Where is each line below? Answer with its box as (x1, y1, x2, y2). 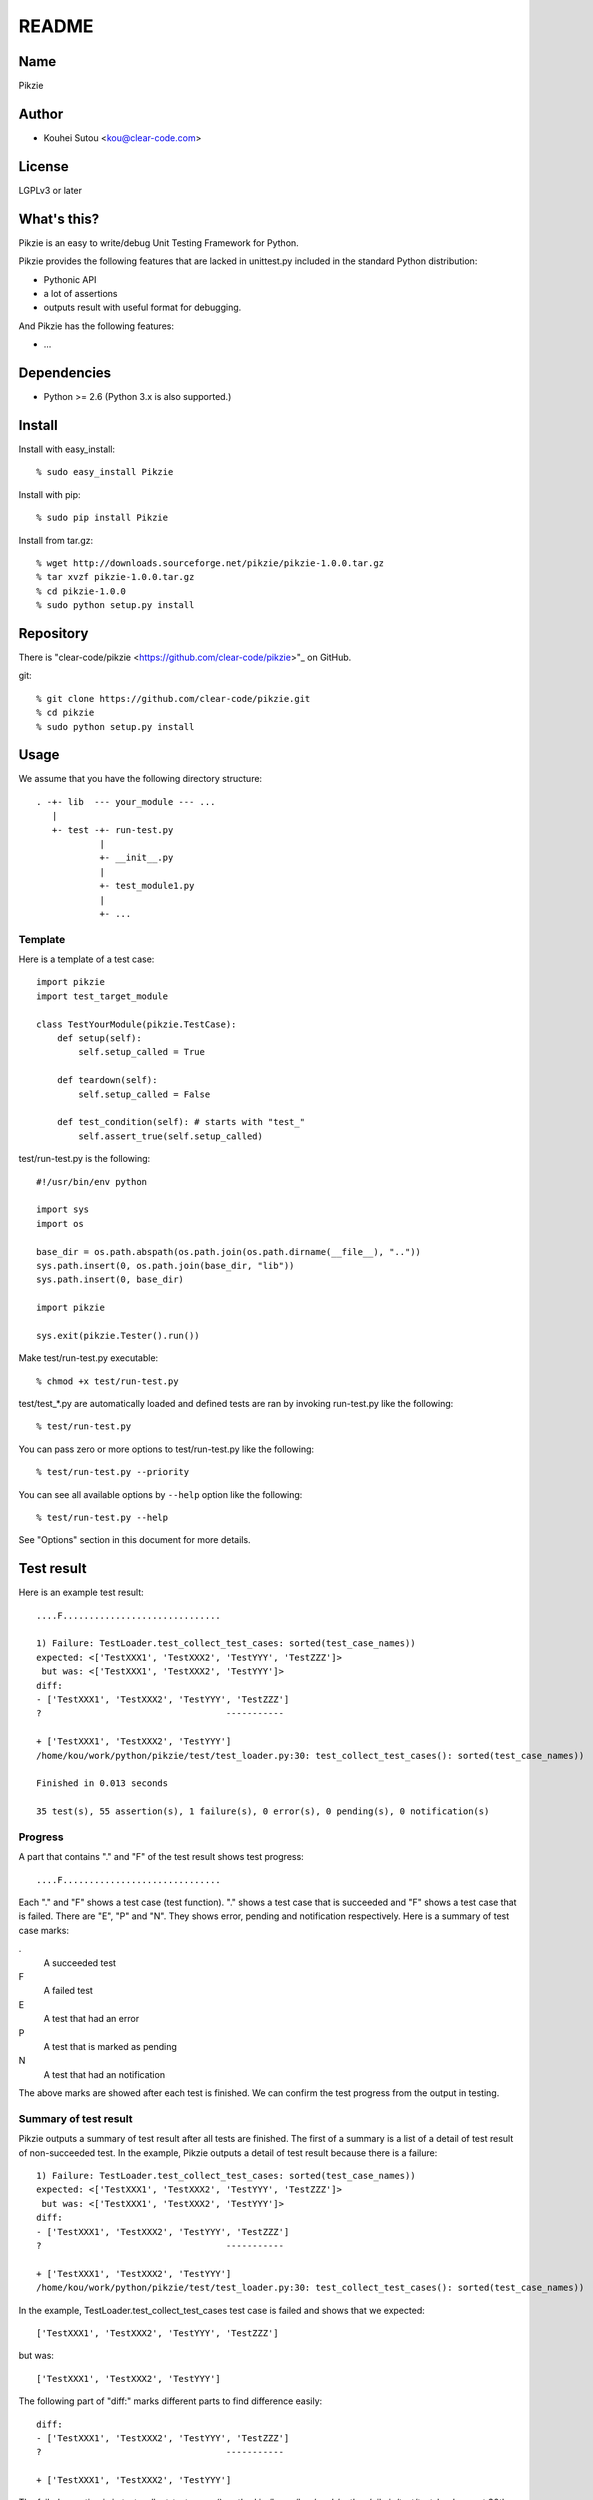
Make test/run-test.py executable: (18, 1352, 159, 1364)
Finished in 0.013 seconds (36, 1778, 169, 1789)
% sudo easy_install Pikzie (36, 466, 174, 478)
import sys (36, 1204, 90, 1215)
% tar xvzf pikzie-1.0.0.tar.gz (36, 571, 195, 583)
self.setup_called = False (78, 1088, 211, 1100)
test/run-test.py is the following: (18, 1153, 151, 1165)
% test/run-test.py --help (36, 1511, 169, 1523)
